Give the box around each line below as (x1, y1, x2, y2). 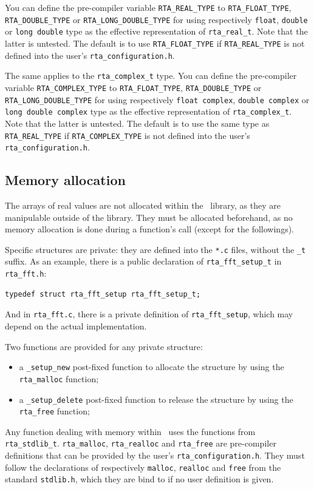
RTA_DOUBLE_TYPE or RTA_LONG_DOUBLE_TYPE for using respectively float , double (5, 13, 308, 25)
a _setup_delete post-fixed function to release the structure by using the (19, 393, 293, 405)
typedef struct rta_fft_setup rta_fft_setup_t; (5, 289, 201, 298)
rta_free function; (19, 405, 90, 417)
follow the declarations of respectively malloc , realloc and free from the (5, 460, 281, 473)
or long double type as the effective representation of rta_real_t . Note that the (5, 25, 308, 38)
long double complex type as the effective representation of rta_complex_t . (5, 105, 292, 118)
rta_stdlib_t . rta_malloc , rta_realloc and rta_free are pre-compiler (5, 437, 276, 450)
